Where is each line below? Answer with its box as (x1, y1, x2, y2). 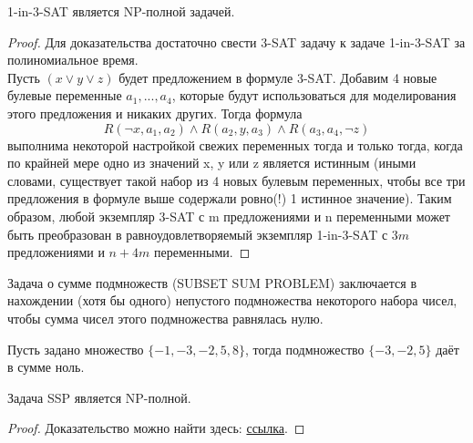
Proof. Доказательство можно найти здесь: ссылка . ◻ (7, 418, 305, 438)
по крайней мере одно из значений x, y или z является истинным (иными (7, 153, 416, 172)
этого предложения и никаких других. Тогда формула (7, 103, 303, 122)
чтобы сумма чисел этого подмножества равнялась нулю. (7, 308, 324, 327)
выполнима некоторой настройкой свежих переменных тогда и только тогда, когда (7, 135, 463, 154)
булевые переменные (7, 86, 122, 105)
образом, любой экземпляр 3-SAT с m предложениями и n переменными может (7, 206, 450, 225)
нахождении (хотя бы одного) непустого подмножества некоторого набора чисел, (7, 291, 458, 310)
